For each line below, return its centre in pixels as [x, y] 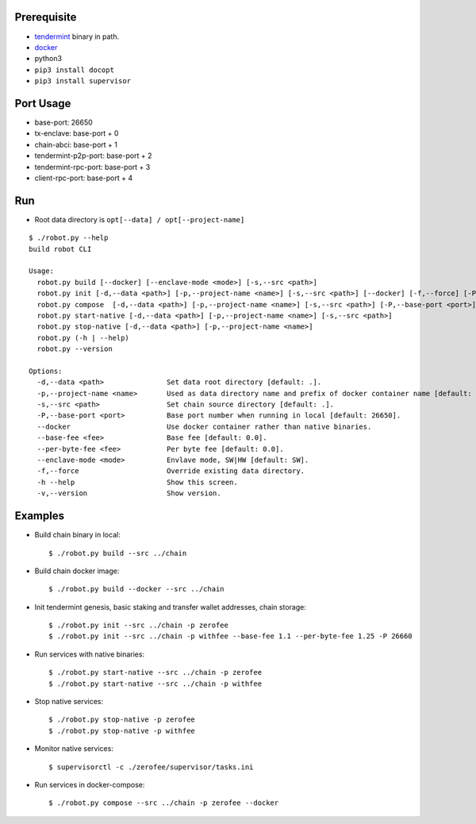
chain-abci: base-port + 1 [76, 144]
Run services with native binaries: [90, 654]
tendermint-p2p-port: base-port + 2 [93, 156]
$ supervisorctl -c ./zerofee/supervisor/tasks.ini [151, 767]
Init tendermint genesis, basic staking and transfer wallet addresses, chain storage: [171, 606]
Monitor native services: [74, 749]
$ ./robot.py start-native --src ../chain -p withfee [155, 683]
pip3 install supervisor [83, 81]
